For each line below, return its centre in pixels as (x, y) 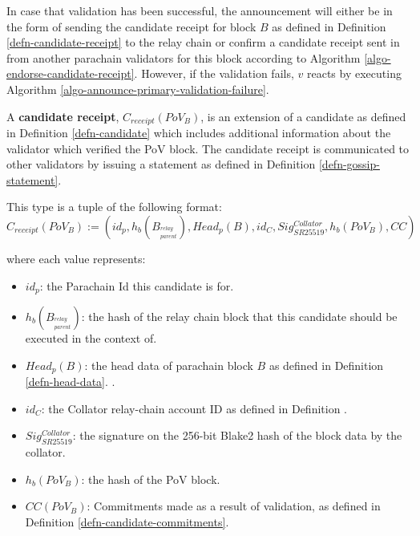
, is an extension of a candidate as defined (303, 116)
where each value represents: (76, 258)
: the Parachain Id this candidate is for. (137, 285)
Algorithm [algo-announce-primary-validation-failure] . (138, 89)
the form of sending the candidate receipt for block (131, 26)
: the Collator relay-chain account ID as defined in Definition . (194, 408)
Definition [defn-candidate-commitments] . (127, 521)
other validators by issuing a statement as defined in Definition (161, 164)
